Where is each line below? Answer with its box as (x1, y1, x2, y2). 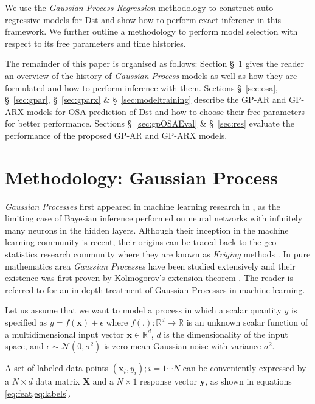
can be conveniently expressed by (182, 361, 306, 374)
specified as (5, 316, 47, 328)
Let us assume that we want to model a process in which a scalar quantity (5, 304, 282, 316)
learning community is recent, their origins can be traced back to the (5, 235, 261, 248)
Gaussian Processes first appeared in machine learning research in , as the (5, 200, 280, 212)
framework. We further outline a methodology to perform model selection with (5, 25, 298, 38)
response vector (140, 375, 198, 388)
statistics (5, 248, 38, 260)
